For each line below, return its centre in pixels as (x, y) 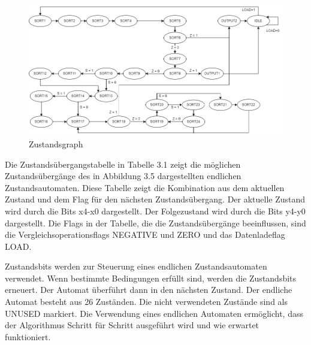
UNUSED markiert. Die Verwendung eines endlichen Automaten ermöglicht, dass (154, 313)
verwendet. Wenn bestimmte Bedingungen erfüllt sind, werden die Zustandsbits (151, 278)
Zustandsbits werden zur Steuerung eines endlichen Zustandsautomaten (136, 266)
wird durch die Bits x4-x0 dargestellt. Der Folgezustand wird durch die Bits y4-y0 (155, 211)
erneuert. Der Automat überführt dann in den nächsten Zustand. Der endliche (149, 290)
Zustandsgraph (56, 143)
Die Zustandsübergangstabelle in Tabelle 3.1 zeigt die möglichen (123, 164)
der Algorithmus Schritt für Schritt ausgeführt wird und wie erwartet (132, 325)
